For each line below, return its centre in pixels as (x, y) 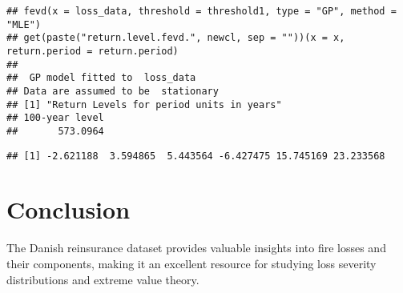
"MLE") (24, 24)
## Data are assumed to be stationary (113, 91)
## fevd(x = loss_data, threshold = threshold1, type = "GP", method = (201, 11)
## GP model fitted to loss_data (101, 78)
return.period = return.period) (93, 51)
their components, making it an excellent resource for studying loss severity (191, 263)
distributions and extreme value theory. (103, 279)
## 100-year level (55, 118)
